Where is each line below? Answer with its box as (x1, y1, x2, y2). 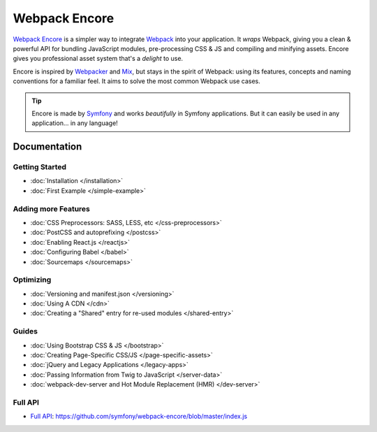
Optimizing (13, 275, 52, 285)
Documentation (13, 141, 82, 153)
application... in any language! (31, 119, 118, 127)
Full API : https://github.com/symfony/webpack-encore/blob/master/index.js (30, 412, 248, 421)
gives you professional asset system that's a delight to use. (13, 55, 184, 63)
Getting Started (13, 162, 66, 172)
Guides (13, 326, 38, 336)
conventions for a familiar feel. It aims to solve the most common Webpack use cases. (13, 77, 261, 85)
